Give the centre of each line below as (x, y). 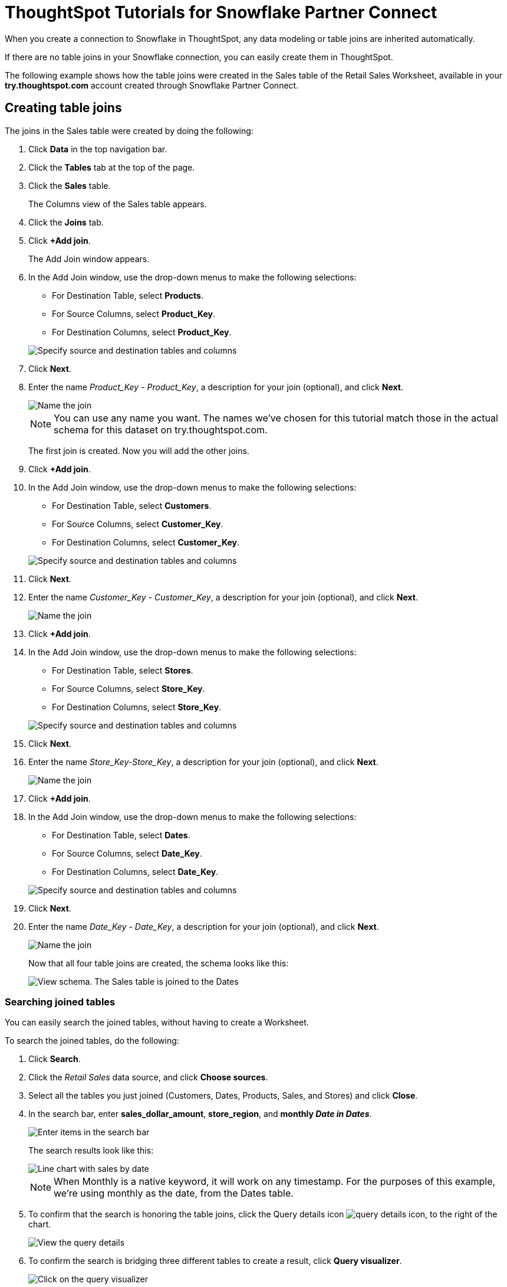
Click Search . (55, 1059)
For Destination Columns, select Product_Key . (142, 332)
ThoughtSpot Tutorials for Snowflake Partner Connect (221, 12)
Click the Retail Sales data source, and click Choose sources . (148, 1077)
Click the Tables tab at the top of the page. (112, 167)
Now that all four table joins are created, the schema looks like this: (159, 963)
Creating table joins (63, 108)
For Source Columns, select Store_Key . (129, 688)
